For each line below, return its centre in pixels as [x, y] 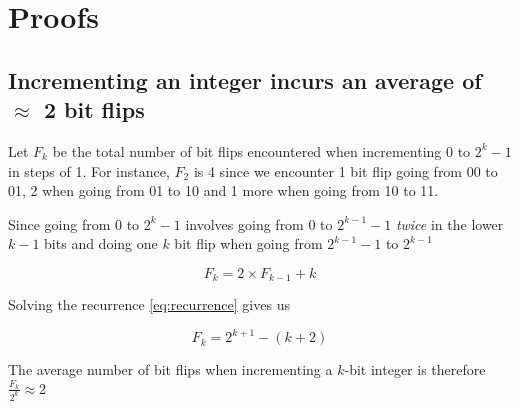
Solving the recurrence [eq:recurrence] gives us [149, 304]
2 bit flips [94, 109]
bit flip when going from [248, 243]
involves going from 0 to [259, 223]
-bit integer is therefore [415, 369]
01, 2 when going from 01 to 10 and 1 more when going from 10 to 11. [223, 190]
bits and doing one [101, 243]
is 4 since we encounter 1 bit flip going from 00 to [345, 170]
